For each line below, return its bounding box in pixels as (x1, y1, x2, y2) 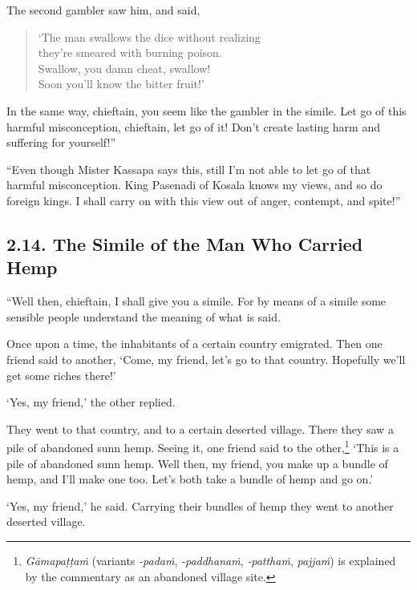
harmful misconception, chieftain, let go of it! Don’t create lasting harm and (6, 118, 380, 135)
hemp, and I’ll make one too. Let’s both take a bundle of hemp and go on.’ (6, 471, 374, 487)
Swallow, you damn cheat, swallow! (38, 59, 211, 76)
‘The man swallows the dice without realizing (38, 28, 261, 45)
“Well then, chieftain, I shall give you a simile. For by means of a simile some (6, 293, 387, 309)
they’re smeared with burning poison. (38, 44, 222, 61)
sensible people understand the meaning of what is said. (6, 308, 281, 325)
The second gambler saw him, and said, (6, 2, 200, 18)
